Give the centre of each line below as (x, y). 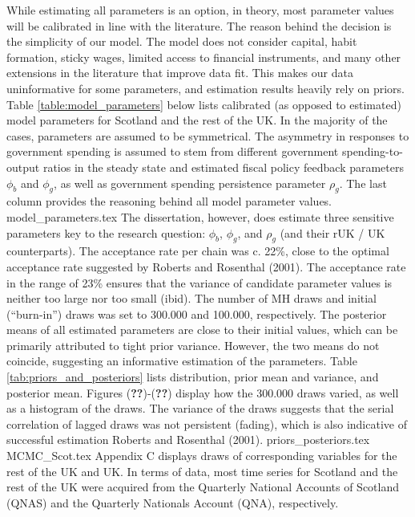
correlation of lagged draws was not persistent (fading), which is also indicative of (207, 423)
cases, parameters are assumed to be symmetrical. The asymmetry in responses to (208, 135)
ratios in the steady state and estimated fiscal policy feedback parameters (224, 167)
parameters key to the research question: (106, 232)
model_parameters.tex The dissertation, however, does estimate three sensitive (200, 216)
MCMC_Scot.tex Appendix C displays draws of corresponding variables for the (202, 456)
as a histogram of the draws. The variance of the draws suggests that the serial (200, 408)
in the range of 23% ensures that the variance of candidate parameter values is (199, 282)
